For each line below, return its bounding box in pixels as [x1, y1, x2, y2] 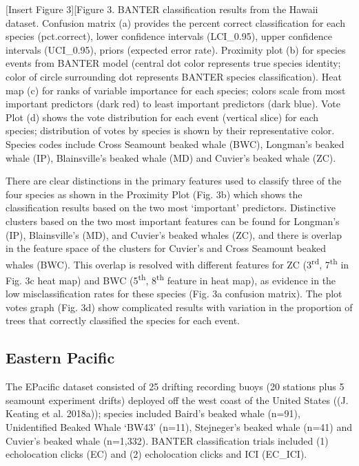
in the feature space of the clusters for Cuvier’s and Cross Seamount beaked [6, 241, 326, 255]
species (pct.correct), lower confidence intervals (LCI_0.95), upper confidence [6, 29, 332, 43]
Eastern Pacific [6, 347, 115, 368]
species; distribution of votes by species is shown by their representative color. [6, 123, 335, 138]
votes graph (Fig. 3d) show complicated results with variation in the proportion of [6, 299, 353, 314]
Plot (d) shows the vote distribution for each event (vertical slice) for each [6, 109, 319, 124]
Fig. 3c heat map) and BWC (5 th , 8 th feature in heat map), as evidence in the [6, 271, 336, 287]
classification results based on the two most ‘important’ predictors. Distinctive [6, 200, 336, 215]
